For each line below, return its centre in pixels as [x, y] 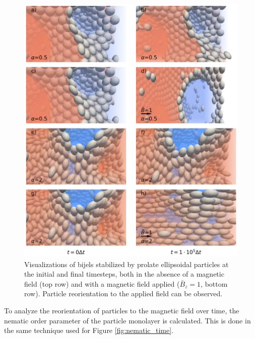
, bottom [214, 283]
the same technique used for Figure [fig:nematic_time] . [89, 330]
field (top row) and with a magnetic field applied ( [102, 283]
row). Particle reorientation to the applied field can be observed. [123, 293]
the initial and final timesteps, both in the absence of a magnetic [124, 274]
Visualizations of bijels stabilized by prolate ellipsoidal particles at [126, 264]
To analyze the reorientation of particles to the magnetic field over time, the [122, 311]
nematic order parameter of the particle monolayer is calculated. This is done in [127, 320]
